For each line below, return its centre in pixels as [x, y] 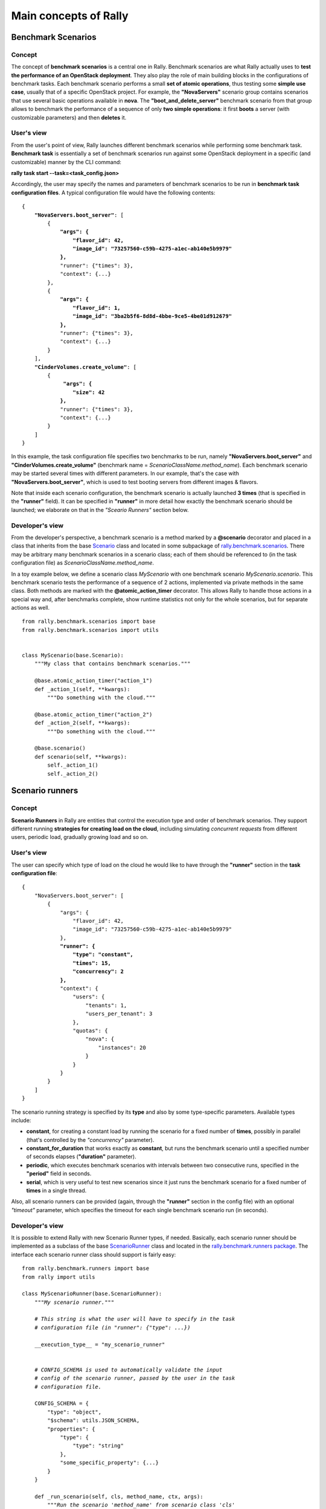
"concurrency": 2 [98, 971]
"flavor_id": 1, [97, 308]
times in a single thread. [56, 1191]
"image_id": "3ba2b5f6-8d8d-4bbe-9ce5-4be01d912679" [152, 316]
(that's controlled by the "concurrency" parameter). [90, 1140]
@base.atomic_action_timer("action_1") [93, 681]
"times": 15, [92, 963]
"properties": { [71, 1429]
